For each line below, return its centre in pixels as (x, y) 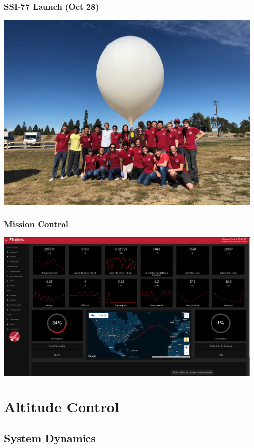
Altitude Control (62, 407)
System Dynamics (50, 437)
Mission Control (36, 224)
